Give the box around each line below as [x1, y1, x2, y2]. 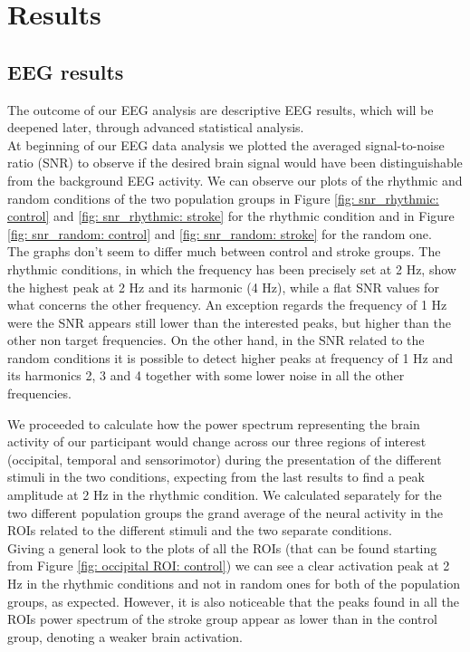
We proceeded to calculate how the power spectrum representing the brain [7, 414, 420, 433]
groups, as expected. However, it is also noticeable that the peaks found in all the [7, 591, 459, 610]
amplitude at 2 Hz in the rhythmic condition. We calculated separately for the [7, 485, 442, 504]
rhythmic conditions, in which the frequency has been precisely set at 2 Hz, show [7, 259, 456, 278]
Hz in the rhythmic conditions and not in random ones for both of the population [7, 574, 461, 593]
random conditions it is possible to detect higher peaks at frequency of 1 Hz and [7, 348, 454, 367]
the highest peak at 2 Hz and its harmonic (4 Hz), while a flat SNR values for [7, 277, 439, 296]
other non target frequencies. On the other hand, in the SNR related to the [7, 331, 425, 350]
